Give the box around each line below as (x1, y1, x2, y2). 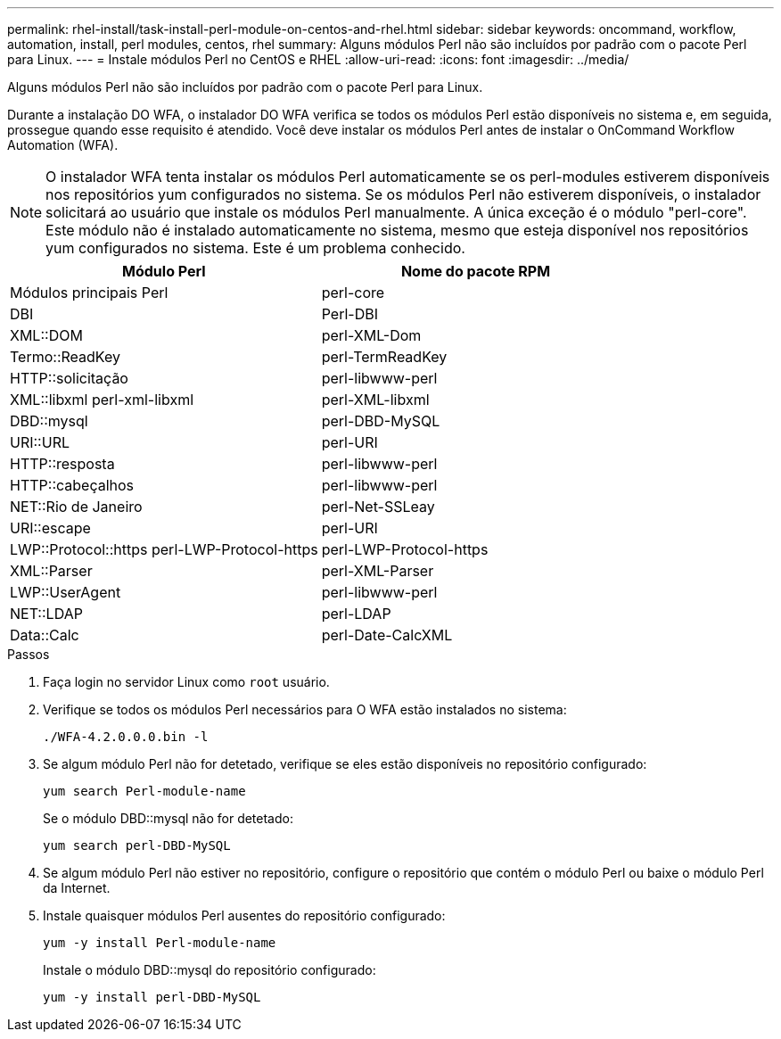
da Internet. (43, 880, 111, 895)
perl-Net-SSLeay (321, 498, 435, 515)
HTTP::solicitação (10, 369, 128, 387)
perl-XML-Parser (321, 562, 434, 580)
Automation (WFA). (7, 137, 119, 153)
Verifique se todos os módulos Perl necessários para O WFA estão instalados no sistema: (43, 702, 567, 717)
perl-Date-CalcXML (321, 626, 453, 644)
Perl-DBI (321, 305, 378, 323)
